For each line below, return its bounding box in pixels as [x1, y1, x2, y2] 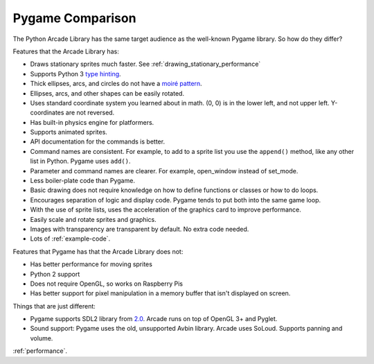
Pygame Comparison [12, 10, 136, 26]
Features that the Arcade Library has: [12, 47, 119, 55]
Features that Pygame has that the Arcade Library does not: [12, 247, 184, 256]
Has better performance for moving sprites [30, 260, 152, 268]
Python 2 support [30, 270, 80, 278]
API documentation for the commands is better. [30, 137, 166, 146]
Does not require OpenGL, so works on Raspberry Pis [30, 279, 184, 288]
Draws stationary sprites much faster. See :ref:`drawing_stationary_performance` [30, 60, 261, 69]
